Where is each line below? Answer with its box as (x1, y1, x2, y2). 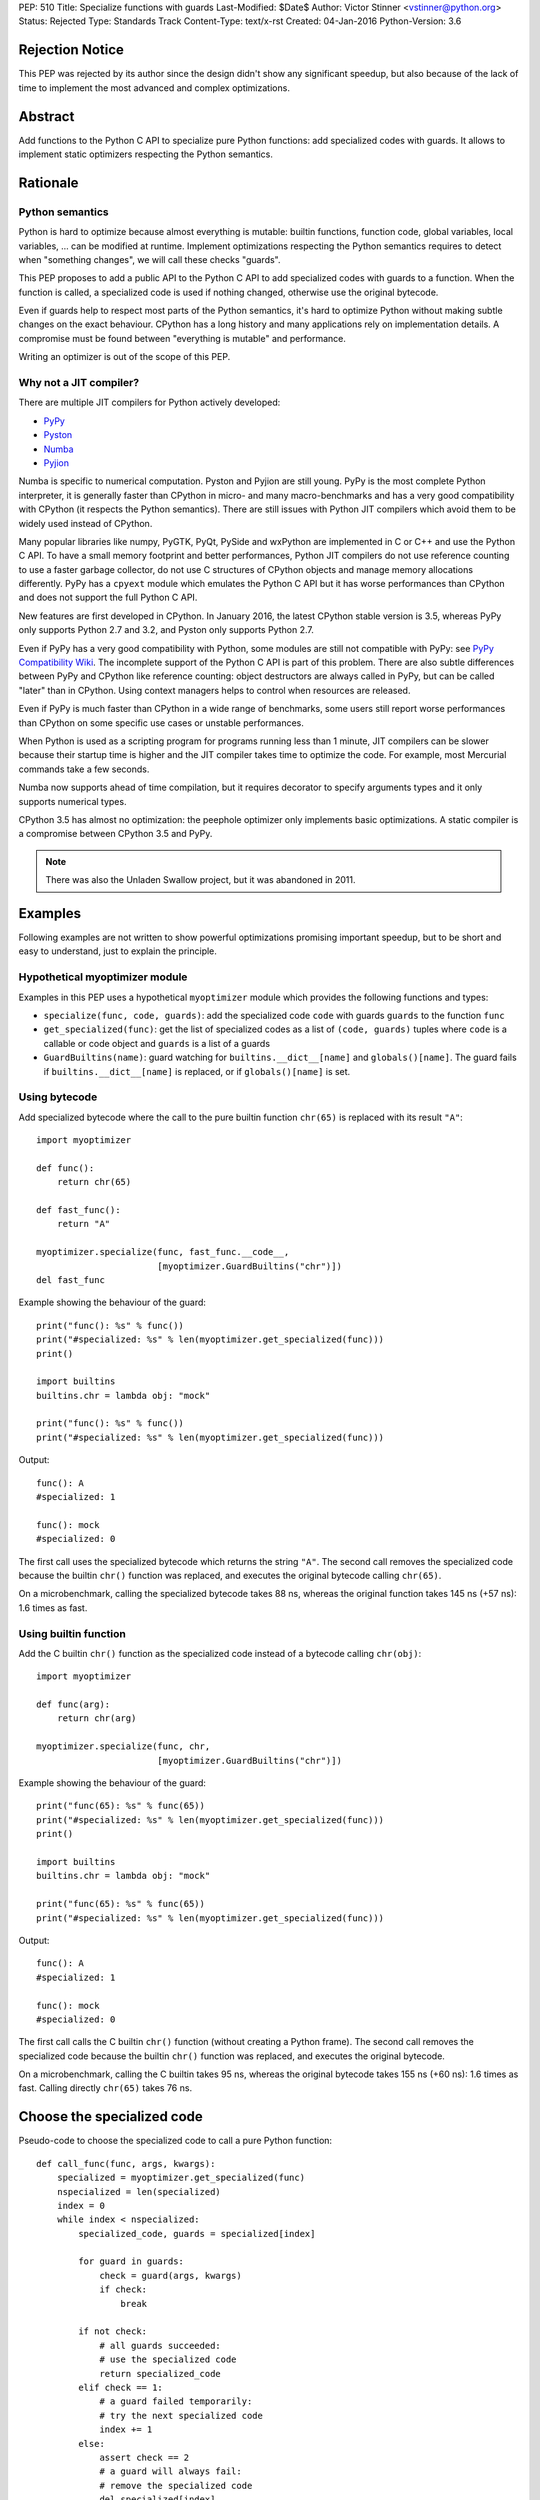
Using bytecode (18, 1090, 98, 1104)
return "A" (56, 1218, 111, 1230)
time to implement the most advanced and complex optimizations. (18, 81, 290, 94)
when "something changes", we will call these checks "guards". (18, 253, 281, 265)
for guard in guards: (78, 2256, 185, 2267)
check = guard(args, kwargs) (99, 2270, 242, 2281)
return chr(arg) (56, 1713, 137, 1724)
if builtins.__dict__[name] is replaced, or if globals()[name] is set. (43, 1065, 351, 1077)
